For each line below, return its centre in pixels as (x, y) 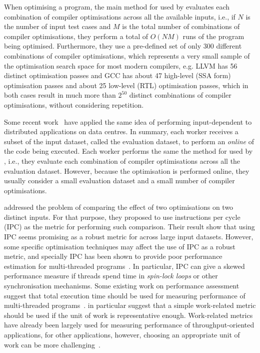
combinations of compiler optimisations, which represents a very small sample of (127, 55)
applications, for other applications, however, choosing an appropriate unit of (122, 334)
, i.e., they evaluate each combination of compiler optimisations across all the (122, 160)
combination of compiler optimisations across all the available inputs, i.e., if (120, 16)
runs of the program (213, 36)
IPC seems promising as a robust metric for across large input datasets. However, (129, 237)
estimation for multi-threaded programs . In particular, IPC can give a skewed (124, 266)
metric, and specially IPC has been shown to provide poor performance (113, 256)
